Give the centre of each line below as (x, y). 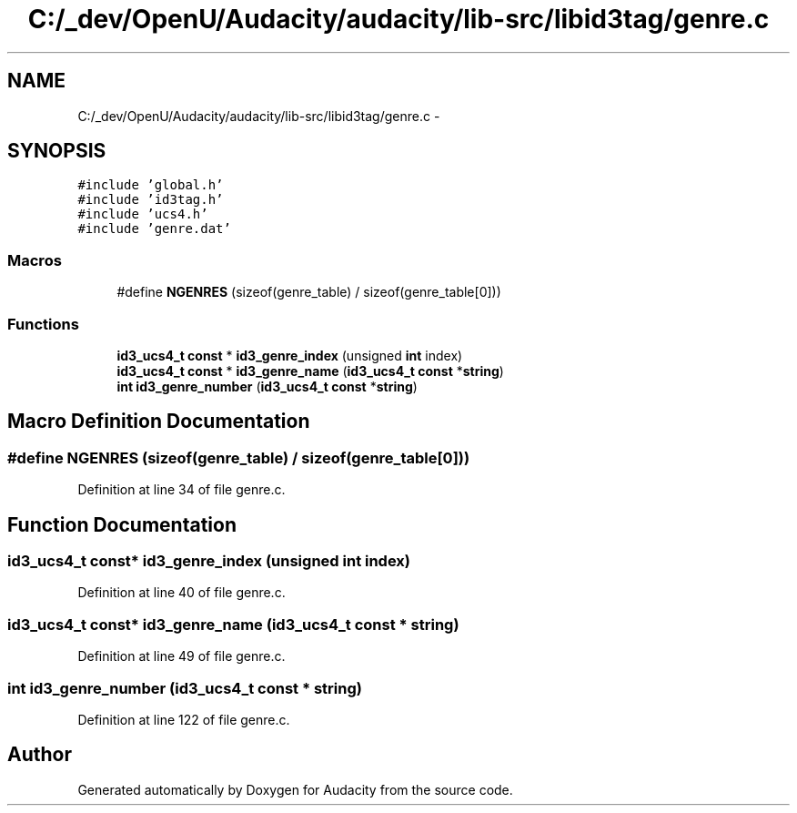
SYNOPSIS (57, 151)
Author (40, 755)
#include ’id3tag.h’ (151, 200)
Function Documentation (122, 524)
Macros (35, 260)
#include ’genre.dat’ (154, 229)
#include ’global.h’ (151, 185)
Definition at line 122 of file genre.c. (184, 719)
